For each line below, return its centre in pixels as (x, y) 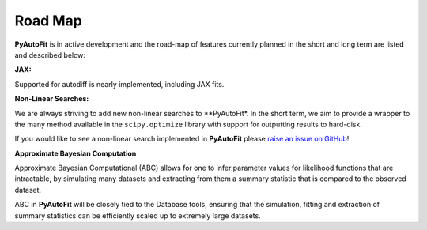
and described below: (50, 55)
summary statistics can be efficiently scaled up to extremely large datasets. (138, 215)
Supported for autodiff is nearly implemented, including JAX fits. (119, 84)
